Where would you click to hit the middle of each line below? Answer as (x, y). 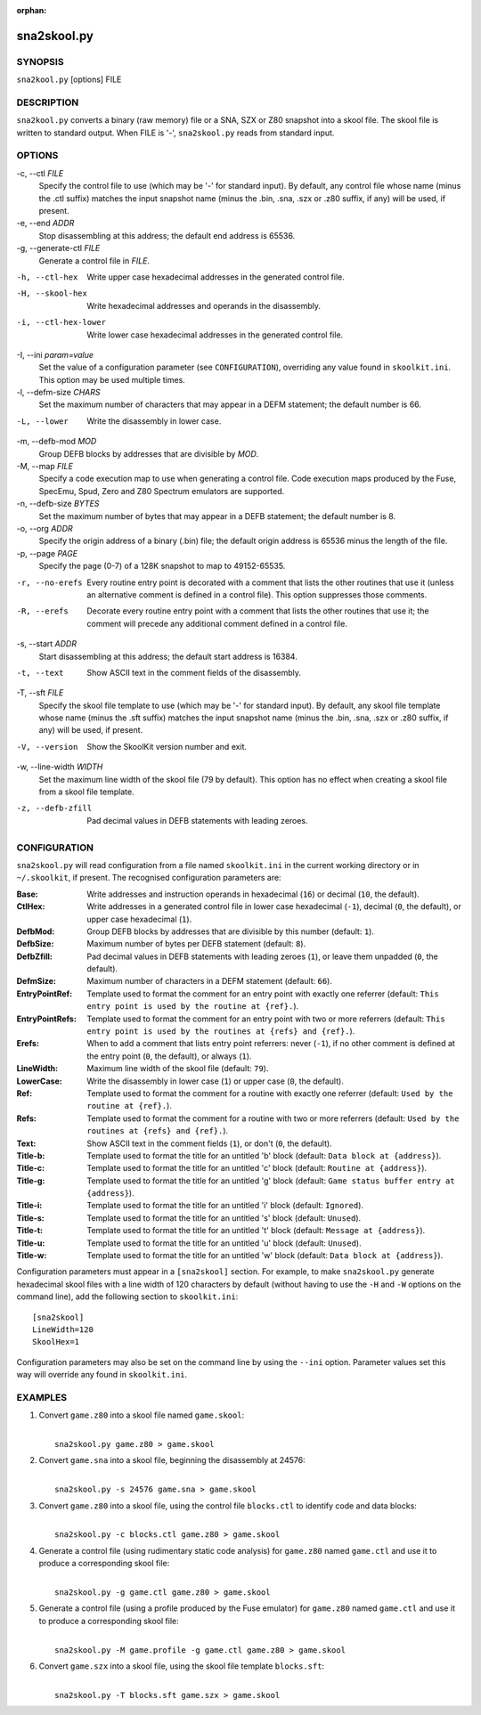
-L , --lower (42, 421)
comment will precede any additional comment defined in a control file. (217, 623)
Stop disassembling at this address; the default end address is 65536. (167, 235)
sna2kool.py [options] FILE (69, 79)
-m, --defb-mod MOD (57, 442)
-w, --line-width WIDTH (60, 767)
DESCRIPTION (48, 102)
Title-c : (30, 1168)
